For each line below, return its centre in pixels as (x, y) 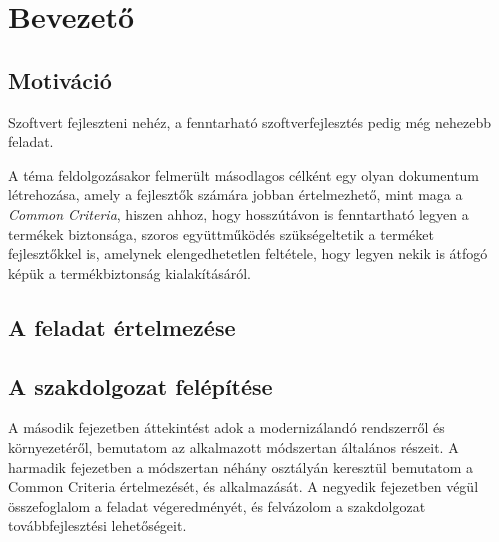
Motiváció (60, 79)
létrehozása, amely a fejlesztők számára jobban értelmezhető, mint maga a (235, 194)
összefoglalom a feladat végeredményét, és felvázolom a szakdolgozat (217, 505)
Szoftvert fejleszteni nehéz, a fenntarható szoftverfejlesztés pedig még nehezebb (249, 121)
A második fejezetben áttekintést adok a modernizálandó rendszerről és (226, 427)
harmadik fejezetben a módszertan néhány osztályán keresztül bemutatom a (241, 466)
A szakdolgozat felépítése (140, 385)
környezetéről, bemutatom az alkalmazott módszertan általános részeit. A (233, 446)
